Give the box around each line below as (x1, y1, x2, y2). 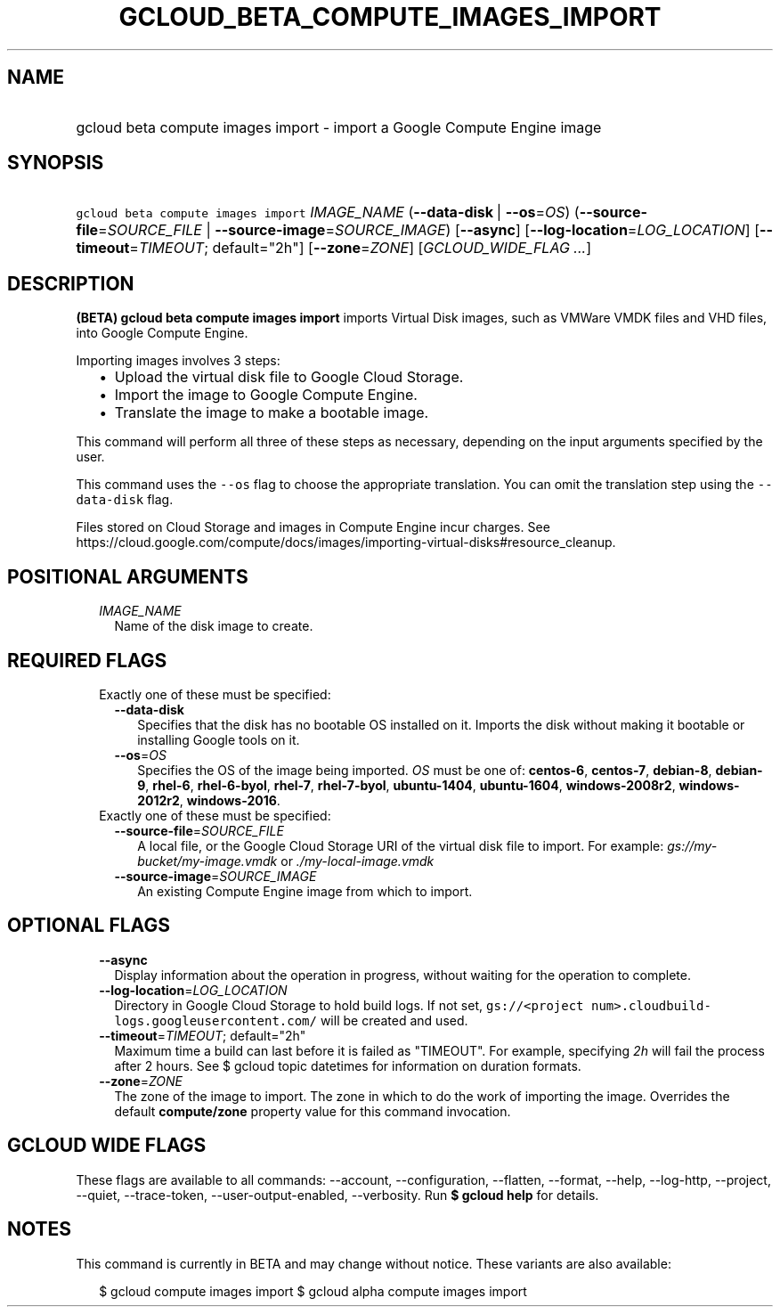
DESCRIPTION (7, 272, 134, 295)
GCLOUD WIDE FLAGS (7, 1134, 207, 1157)
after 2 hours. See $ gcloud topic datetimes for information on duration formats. (114, 1057, 581, 1073)
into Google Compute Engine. (76, 325, 248, 341)
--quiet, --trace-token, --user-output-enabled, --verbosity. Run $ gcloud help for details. (76, 1187, 599, 1203)
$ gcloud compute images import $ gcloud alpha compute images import (99, 1283, 527, 1299)
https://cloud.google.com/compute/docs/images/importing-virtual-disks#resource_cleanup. (76, 535, 616, 551)
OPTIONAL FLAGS (7, 914, 170, 937)
